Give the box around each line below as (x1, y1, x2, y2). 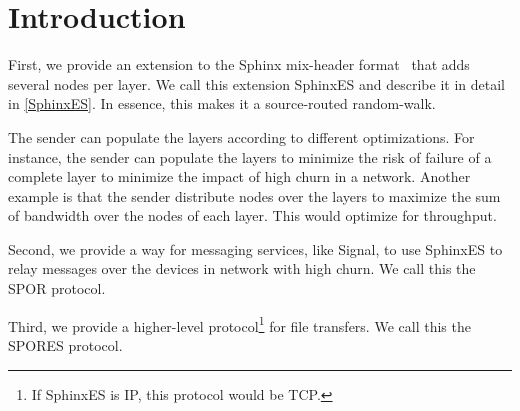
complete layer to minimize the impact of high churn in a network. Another (8, 166, 471, 187)
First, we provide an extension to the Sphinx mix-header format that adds (8, 54, 470, 75)
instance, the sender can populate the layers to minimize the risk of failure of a (8, 146, 492, 167)
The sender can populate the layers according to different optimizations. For (8, 126, 475, 147)
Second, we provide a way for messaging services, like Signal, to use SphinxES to (8, 238, 503, 259)
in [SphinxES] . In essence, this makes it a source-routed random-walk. (8, 93, 436, 114)
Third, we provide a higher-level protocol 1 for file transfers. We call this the (8, 312, 471, 336)
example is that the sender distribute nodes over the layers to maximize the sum (8, 185, 501, 206)
